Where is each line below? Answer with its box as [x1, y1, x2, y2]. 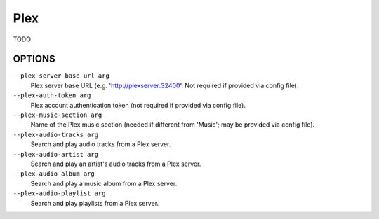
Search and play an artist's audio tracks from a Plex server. [30, 160, 201, 168]
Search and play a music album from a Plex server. [30, 179, 178, 188]
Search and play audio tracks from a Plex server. [30, 140, 171, 148]
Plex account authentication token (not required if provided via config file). [30, 101, 246, 109]
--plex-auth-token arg [13, 92, 91, 99]
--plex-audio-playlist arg [13, 190, 106, 197]
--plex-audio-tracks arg [13, 130, 98, 139]
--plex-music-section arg [13, 111, 102, 119]
